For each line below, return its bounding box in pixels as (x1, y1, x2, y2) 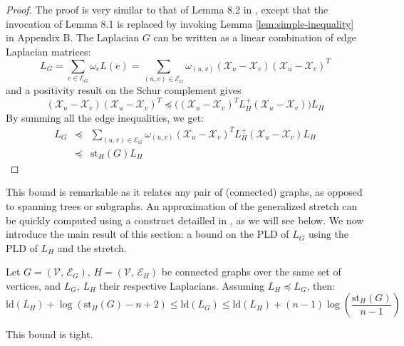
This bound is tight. (6, 327, 93, 342)
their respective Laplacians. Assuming (99, 278, 265, 293)
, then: (306, 278, 336, 293)
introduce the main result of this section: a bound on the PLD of (6, 226, 289, 241)
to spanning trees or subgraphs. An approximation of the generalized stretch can (6, 198, 358, 213)
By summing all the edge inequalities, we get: (6, 110, 204, 125)
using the (308, 226, 349, 241)
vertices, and (6, 278, 61, 293)
